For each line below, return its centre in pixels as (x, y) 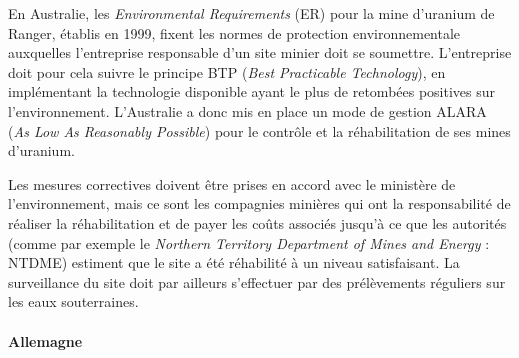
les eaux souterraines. (73, 301)
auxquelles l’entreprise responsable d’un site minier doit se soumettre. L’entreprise (260, 52)
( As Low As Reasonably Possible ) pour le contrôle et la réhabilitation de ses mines (259, 130)
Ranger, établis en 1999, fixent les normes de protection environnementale (234, 32)
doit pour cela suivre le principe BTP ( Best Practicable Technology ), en (227, 71)
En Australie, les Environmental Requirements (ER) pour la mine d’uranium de (251, 13)
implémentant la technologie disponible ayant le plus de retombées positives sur (252, 91)
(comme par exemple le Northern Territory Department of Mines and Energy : (249, 242)
